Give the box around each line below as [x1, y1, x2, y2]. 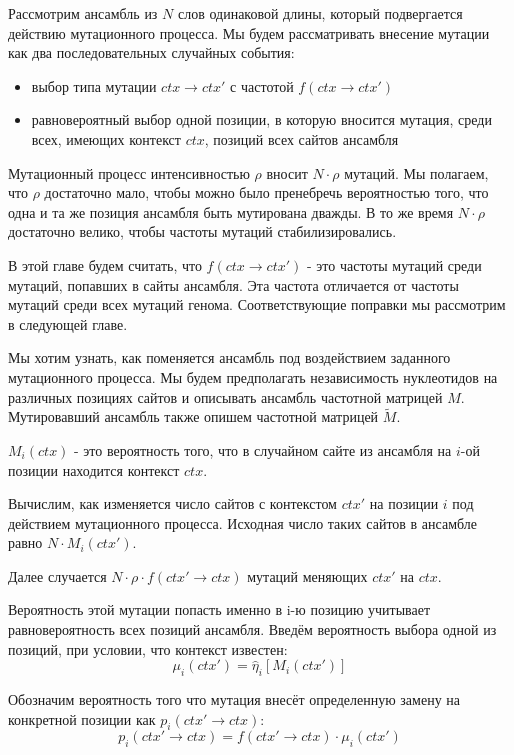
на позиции [369, 493, 439, 514]
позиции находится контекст [8, 459, 180, 480]
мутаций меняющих [247, 565, 368, 586]
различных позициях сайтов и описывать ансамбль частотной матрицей [8, 386, 443, 407]
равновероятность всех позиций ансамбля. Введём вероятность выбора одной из [8, 619, 497, 640]
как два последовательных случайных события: [8, 42, 295, 63]
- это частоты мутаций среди [306, 254, 482, 275]
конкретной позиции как [8, 708, 156, 729]
